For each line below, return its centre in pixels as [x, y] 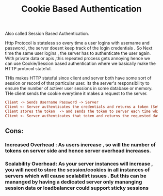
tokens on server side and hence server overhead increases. [78, 151]
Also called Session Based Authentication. [47, 34]
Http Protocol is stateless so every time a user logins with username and [77, 43]
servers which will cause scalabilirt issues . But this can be [76, 176]
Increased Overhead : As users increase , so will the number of [81, 145]
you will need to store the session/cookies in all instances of [77, 169]
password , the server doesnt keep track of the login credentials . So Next [79, 48]
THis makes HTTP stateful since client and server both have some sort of [78, 78]
